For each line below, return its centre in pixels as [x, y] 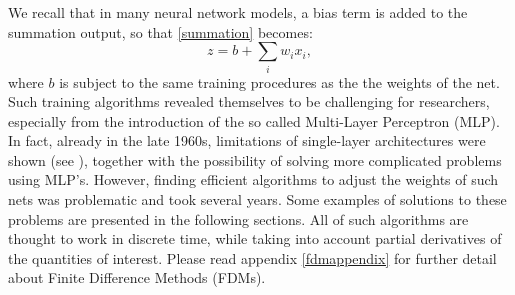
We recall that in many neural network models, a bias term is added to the [238, 12]
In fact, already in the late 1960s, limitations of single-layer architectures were [247, 140]
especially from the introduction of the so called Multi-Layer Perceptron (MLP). [254, 120]
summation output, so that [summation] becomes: [160, 31]
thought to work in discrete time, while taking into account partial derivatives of [255, 238]
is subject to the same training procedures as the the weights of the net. [279, 81]
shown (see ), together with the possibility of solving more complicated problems [255, 159]
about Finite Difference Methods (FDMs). [137, 277]
